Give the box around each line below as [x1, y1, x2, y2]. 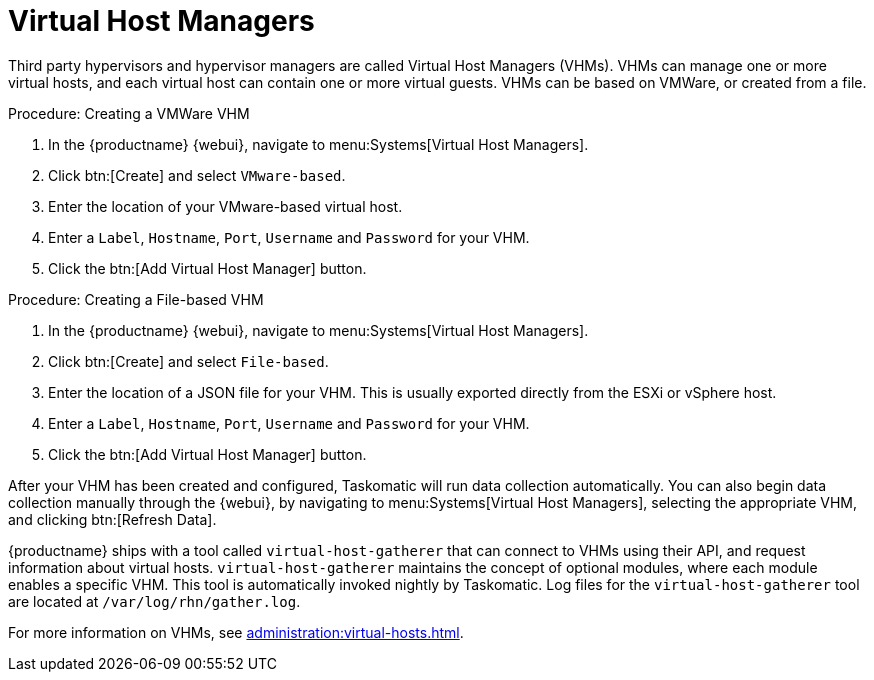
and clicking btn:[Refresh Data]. [8, 510, 217, 528]
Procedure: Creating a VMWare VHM [8, 104, 250, 122]
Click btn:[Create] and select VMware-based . [48, 166, 346, 184]
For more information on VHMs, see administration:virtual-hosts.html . [8, 623, 464, 641]
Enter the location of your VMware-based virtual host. [48, 197, 403, 215]
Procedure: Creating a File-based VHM [8, 290, 264, 308]
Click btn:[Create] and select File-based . [48, 352, 329, 370]
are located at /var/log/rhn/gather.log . [8, 592, 301, 610]
